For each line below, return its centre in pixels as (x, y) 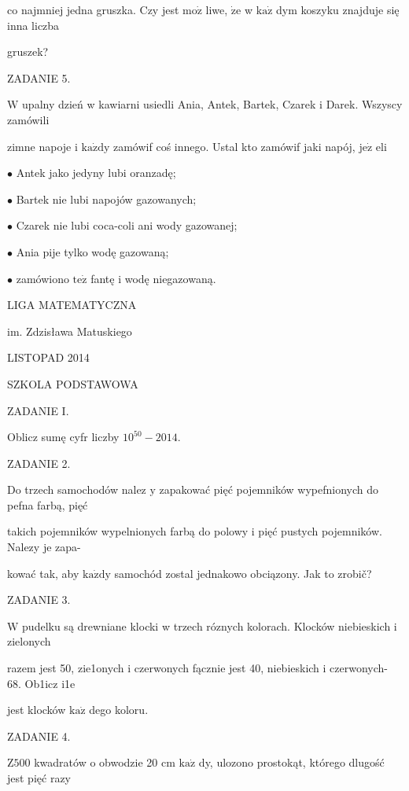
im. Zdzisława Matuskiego (70, 331)
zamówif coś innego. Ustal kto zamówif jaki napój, (234, 146)
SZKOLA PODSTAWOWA (73, 383)
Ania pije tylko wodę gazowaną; (92, 251)
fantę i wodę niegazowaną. (153, 278)
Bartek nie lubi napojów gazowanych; (106, 199)
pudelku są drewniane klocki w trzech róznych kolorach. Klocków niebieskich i (210, 625)
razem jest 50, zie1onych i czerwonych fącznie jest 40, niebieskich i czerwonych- (198, 668)
